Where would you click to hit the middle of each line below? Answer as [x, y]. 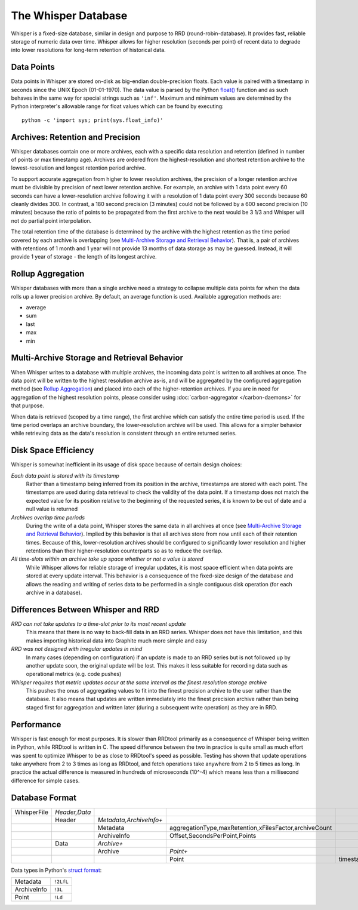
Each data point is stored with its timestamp [65, 475]
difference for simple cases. [45, 780]
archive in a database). [54, 593]
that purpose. [28, 405]
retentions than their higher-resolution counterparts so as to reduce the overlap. [124, 551]
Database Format [44, 797]
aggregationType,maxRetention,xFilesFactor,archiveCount [251, 828]
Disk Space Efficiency [53, 451]
